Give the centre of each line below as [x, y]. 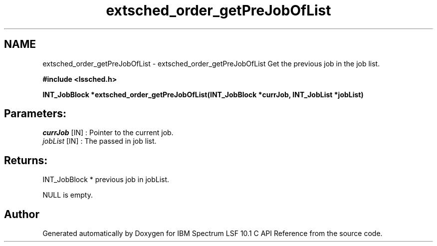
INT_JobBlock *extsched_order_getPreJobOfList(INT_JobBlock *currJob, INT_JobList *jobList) [203, 94]
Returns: [26, 160]
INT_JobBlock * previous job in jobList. [106, 180]
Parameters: [35, 114]
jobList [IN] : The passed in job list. [100, 141]
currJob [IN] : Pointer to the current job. [108, 133]
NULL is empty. [68, 195]
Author [22, 214]
